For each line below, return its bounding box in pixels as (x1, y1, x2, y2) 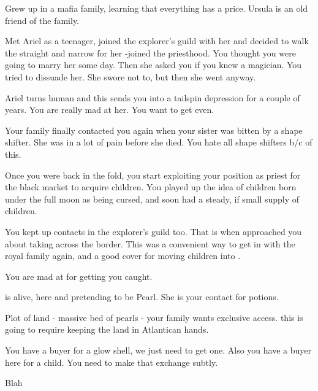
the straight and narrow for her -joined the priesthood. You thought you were (5, 46, 296, 59)
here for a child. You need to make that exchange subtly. (5, 355, 218, 368)
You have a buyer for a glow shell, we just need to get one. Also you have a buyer (5, 344, 312, 357)
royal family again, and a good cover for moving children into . (5, 249, 241, 262)
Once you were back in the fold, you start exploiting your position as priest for (5, 168, 301, 181)
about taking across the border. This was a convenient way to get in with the (5, 237, 295, 250)
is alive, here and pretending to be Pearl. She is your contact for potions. (5, 290, 279, 303)
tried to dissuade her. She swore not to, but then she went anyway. (5, 70, 256, 83)
